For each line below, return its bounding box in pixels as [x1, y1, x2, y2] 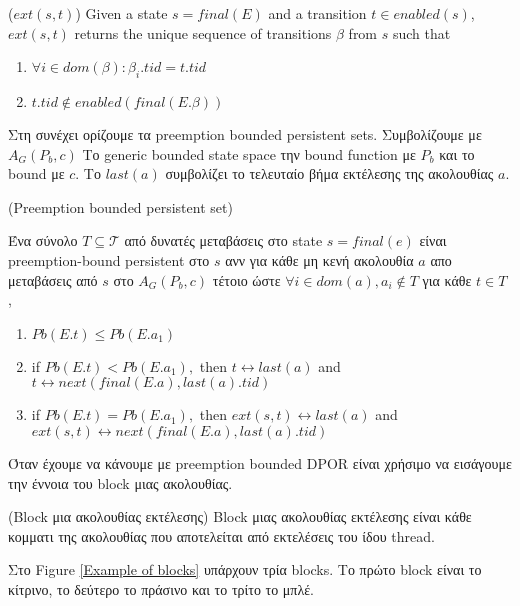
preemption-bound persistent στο [8, 249, 210, 270]
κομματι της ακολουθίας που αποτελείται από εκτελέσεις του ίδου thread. [8, 525, 435, 546]
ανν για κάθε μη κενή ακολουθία [225, 249, 414, 270]
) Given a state [75, 3, 168, 23]
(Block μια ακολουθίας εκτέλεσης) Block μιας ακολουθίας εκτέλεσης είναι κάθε [8, 506, 472, 527]
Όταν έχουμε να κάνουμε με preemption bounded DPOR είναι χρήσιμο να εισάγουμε [8, 452, 512, 473]
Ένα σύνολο [8, 230, 78, 251]
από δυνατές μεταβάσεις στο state [124, 230, 323, 251]
